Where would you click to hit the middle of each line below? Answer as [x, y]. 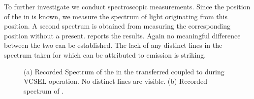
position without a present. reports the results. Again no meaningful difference [122, 35]
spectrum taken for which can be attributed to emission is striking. [105, 54]
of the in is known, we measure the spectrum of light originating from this [116, 16]
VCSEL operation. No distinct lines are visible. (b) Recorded [116, 81]
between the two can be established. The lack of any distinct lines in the [113, 45]
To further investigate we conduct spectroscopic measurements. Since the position [127, 6]
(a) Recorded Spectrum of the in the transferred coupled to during [124, 71]
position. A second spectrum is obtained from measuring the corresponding [117, 26]
